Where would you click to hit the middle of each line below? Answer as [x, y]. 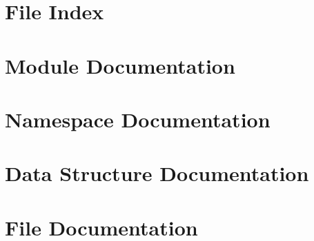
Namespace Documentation [138, 119]
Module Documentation [120, 65]
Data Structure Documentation [157, 173]
